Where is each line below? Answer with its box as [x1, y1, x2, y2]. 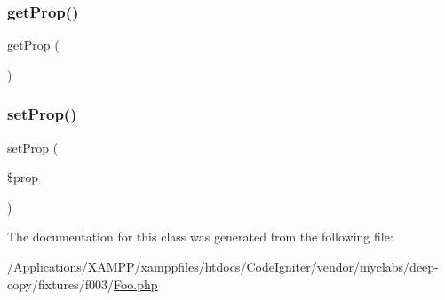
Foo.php [113, 274, 158, 293]
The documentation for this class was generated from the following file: [7, 227, 393, 246]
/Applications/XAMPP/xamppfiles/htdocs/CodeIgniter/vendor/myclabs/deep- [7, 257, 439, 275]
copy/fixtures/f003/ [7, 274, 114, 293]
